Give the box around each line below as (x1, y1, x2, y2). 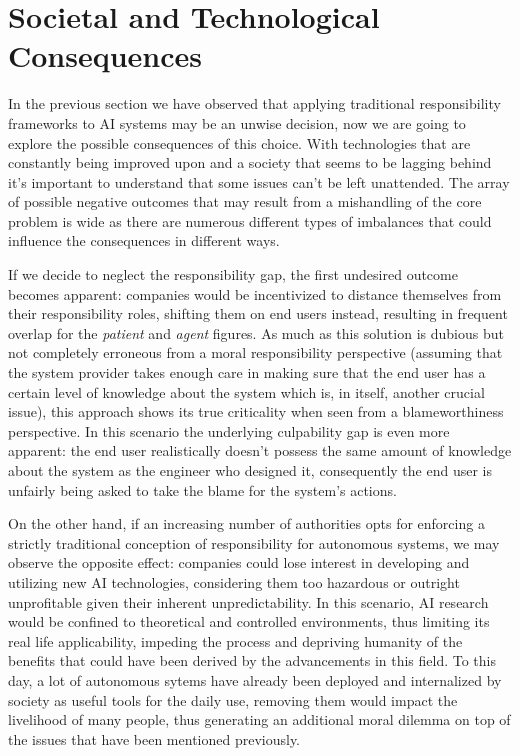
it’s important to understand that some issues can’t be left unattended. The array (8, 171, 510, 192)
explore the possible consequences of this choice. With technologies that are (8, 132, 471, 153)
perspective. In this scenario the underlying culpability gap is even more (8, 420, 450, 441)
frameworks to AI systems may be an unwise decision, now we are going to (8, 112, 466, 133)
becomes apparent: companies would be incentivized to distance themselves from (8, 283, 502, 304)
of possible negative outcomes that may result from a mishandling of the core (8, 191, 482, 212)
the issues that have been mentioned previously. (8, 728, 301, 749)
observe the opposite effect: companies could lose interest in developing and (8, 552, 470, 573)
